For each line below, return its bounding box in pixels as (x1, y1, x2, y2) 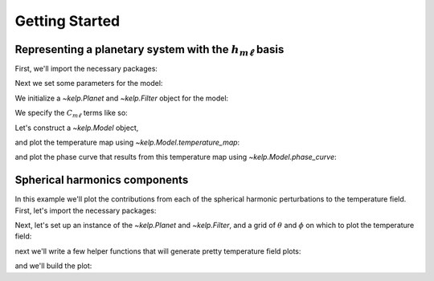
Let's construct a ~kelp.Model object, (14, 123, 139, 132)
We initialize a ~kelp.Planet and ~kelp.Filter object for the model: (14, 93, 229, 103)
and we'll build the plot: (14, 261, 92, 271)
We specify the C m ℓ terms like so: (14, 108, 128, 120)
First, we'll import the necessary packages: (14, 64, 158, 74)
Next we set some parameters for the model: (14, 79, 163, 88)
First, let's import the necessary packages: (14, 206, 157, 215)
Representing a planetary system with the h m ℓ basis (14, 43, 285, 59)
